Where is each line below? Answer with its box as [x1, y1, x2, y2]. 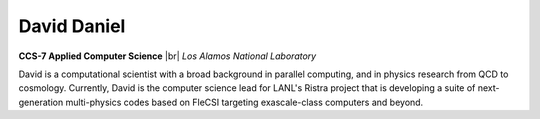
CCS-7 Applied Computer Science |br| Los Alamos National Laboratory [18, 50, 317, 62]
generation [18, 96, 64, 108]
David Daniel [18, 15, 126, 37]
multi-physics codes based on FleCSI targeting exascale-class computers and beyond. [65, 96, 424, 108]
